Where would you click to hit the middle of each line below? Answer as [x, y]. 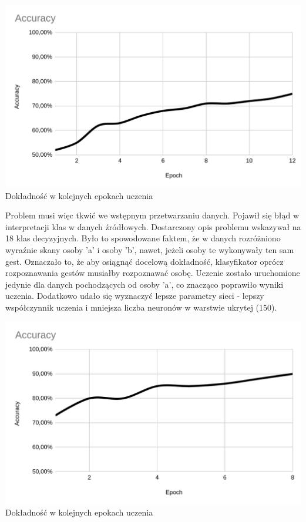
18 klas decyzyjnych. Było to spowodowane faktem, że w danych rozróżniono [143, 238]
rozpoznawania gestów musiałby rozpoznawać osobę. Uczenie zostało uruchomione [153, 273]
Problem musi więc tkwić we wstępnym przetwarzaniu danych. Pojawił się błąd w [152, 215]
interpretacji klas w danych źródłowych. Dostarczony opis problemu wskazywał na [153, 226]
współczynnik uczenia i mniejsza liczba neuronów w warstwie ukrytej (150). [141, 307]
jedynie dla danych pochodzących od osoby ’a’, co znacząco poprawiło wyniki [144, 284]
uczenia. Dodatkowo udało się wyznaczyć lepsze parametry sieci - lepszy [135, 296]
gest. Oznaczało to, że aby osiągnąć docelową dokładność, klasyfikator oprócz [144, 261]
